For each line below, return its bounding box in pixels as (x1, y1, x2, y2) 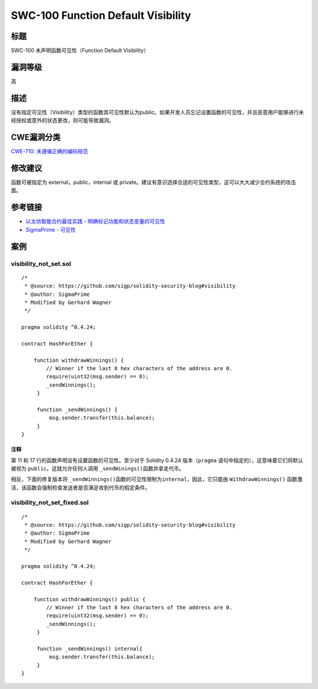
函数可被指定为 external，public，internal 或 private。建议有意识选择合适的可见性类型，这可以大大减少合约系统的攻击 (11, 179, 297, 186)
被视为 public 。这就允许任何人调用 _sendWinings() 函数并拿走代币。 (11, 464, 185, 472)
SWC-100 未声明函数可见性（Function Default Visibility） (11, 47, 150, 54)
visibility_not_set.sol (11, 259, 71, 268)
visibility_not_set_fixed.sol (11, 499, 89, 507)
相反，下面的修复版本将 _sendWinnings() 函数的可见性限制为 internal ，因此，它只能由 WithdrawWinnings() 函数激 (11, 476, 303, 483)
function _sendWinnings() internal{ (37, 645, 143, 652)
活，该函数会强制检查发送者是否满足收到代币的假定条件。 (11, 484, 150, 491)
